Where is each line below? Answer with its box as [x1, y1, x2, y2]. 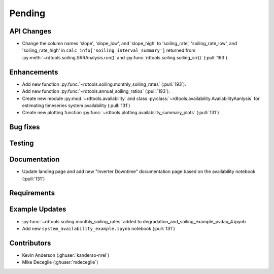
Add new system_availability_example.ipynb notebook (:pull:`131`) [22, 225, 175, 231]
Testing [9, 139, 34, 148]
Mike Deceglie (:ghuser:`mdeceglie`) [22, 259, 98, 265]
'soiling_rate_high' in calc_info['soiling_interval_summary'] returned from [22, 47, 195, 53]
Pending [9, 8, 46, 19]
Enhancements [9, 67, 58, 76]
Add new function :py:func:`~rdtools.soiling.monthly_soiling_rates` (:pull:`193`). [22, 81, 186, 87]
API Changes [9, 27, 52, 36]
